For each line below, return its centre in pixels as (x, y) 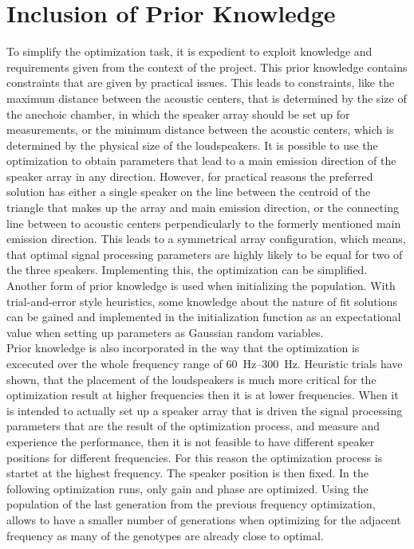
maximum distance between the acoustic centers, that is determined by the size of (207, 98)
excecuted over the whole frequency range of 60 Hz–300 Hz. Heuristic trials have (205, 363)
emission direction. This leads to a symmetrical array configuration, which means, (206, 239)
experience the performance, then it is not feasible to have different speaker (191, 441)
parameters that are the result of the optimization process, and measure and (193, 426)
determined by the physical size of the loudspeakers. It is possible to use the (192, 145)
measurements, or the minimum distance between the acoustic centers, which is (200, 129)
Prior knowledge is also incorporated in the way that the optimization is (183, 348)
